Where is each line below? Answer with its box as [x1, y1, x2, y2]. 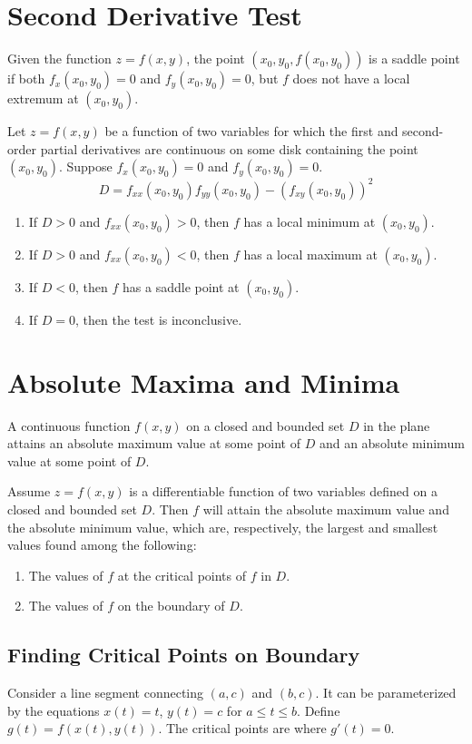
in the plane [363, 416, 430, 435]
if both [7, 69, 45, 88]
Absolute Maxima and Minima [7, 363, 400, 400]
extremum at [7, 89, 79, 108]
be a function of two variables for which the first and [104, 122, 398, 141]
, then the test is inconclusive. [75, 309, 242, 328]
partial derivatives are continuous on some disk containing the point [40, 139, 418, 158]
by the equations [7, 700, 100, 720]
